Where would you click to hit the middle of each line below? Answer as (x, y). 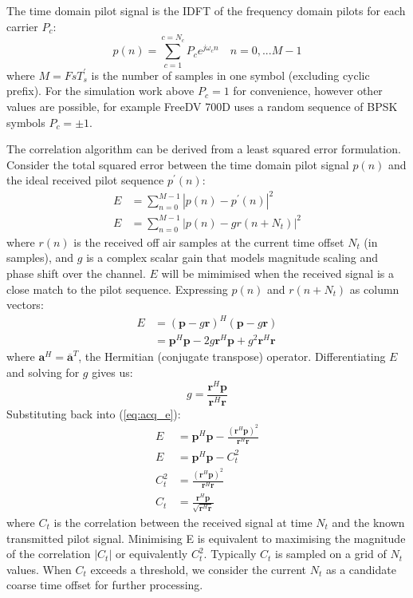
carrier (22, 26)
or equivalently (151, 554)
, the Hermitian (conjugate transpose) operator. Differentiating (232, 356)
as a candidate (361, 569)
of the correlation (49, 554)
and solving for (43, 372)
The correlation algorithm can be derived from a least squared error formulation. (204, 149)
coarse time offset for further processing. (105, 585)
